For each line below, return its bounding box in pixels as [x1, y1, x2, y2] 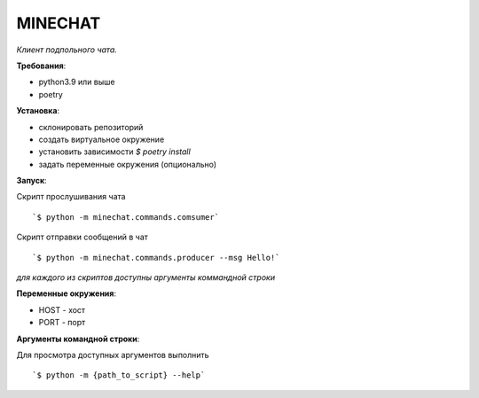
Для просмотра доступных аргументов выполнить [16, 349, 209, 360]
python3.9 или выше [38, 76, 115, 88]
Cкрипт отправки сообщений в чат [16, 231, 148, 243]
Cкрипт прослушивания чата [16, 191, 126, 202]
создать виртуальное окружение [38, 134, 165, 144]
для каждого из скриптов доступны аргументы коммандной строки [16, 272, 275, 283]
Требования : [16, 60, 67, 71]
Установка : [16, 105, 60, 116]
